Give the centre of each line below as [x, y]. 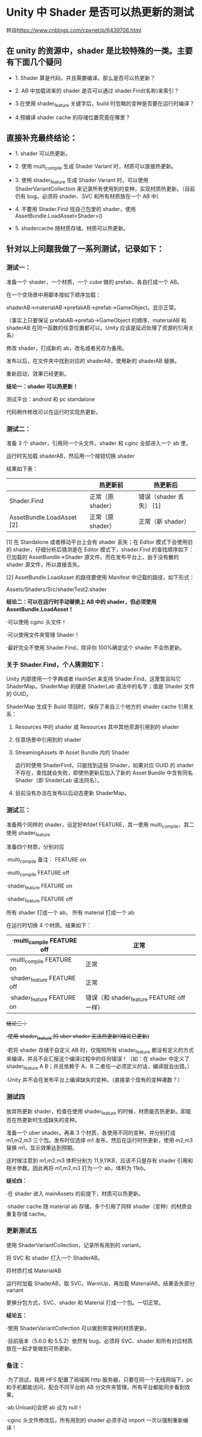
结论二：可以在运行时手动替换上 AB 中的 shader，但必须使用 [81, 601]
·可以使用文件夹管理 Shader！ [43, 634]
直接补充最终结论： [42, 138]
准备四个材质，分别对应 [35, 847]
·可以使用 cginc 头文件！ [37, 622]
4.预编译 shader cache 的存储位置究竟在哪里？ [73, 117]
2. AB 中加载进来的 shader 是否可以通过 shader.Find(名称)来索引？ [97, 90]
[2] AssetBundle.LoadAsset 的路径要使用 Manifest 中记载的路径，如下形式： [100, 577]
